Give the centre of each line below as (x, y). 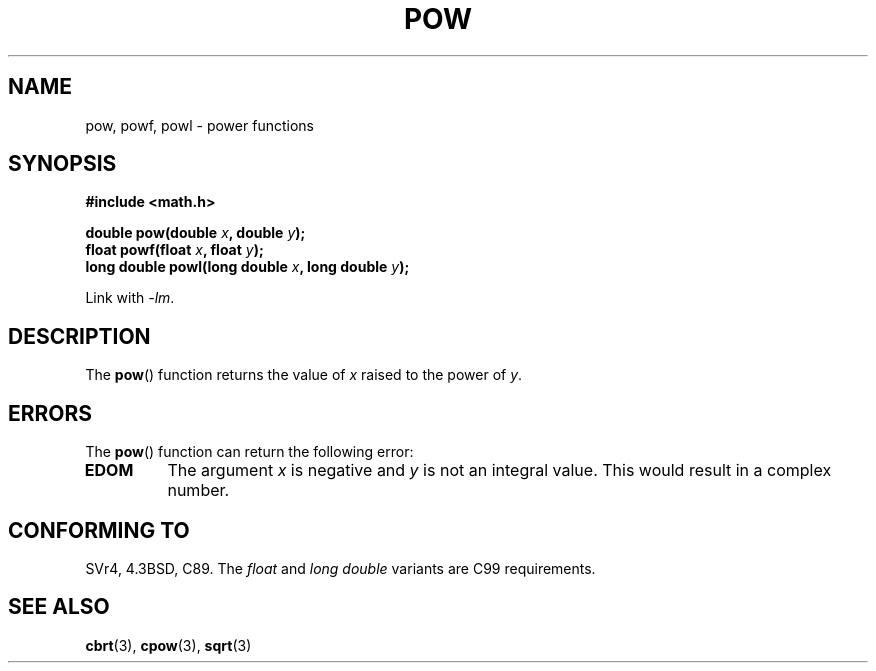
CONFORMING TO (99, 530)
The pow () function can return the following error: (249, 452)
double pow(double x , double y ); (195, 233)
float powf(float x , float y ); (174, 250)
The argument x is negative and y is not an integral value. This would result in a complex (499, 470)
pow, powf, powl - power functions (199, 125)
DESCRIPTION (79, 336)
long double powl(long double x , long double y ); (247, 267)
